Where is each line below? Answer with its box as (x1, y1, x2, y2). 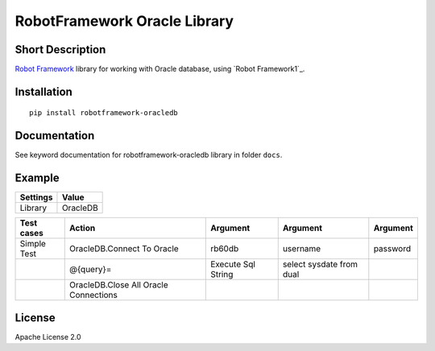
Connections (69, 290, 118, 301)
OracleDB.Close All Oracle (69, 279, 168, 291)
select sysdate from (282, 258, 358, 270)
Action (69, 222, 96, 233)
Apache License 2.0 (14, 332, 81, 341)
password (373, 243, 411, 254)
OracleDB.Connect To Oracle (69, 243, 179, 254)
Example (14, 171, 60, 185)
